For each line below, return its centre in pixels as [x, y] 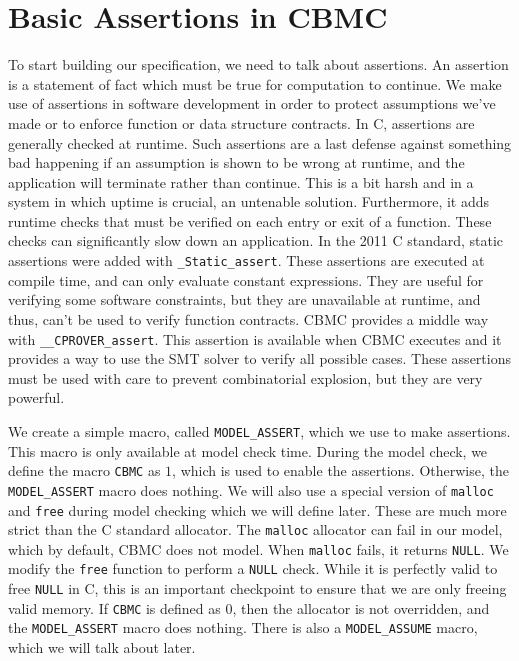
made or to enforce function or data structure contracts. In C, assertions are [241, 122]
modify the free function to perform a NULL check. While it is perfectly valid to [253, 568]
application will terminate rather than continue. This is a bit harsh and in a [241, 181]
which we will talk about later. [102, 647]
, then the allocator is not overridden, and [361, 607]
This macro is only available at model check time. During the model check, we [248, 450]
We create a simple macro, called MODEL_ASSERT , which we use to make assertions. [259, 430]
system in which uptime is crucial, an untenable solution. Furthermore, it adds [249, 201]
